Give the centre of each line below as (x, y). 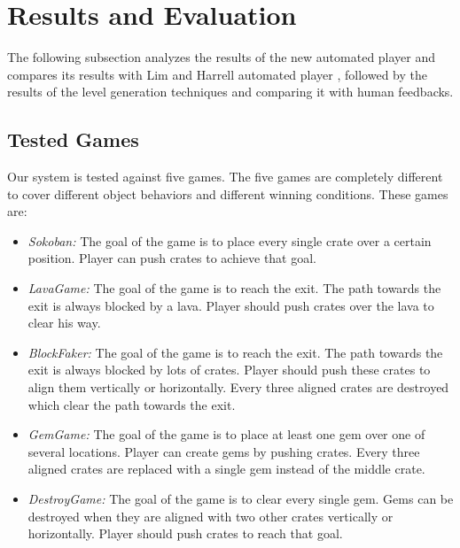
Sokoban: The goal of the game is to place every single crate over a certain (230, 240)
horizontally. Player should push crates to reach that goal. (185, 533)
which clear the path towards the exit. (132, 404)
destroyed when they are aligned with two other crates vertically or (211, 516)
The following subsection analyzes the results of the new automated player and (222, 57)
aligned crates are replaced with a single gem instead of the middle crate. (226, 469)
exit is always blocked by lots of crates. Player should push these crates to (229, 370)
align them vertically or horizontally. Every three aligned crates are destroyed (238, 387)
